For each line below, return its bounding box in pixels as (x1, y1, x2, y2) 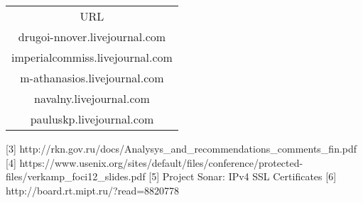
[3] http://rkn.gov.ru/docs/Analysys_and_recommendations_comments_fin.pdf (6, 141, 357, 155)
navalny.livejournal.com (34, 90, 150, 106)
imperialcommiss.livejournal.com (11, 49, 173, 65)
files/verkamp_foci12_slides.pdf (6, 169, 146, 184)
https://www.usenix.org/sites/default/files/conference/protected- (19, 155, 303, 170)
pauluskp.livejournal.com (30, 111, 154, 127)
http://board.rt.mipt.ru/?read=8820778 (6, 182, 180, 197)
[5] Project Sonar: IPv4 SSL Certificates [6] (148, 169, 337, 184)
